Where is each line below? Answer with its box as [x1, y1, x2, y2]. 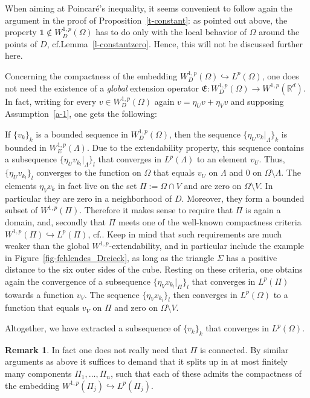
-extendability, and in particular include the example [109, 239, 305, 252]
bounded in [5, 141, 47, 153]
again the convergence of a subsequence [5, 274, 150, 287]
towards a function [5, 288, 74, 300]
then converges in [173, 288, 237, 300]
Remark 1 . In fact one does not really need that [5, 343, 187, 356]
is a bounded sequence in [36, 127, 128, 140]
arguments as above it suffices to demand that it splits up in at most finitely [5, 355, 288, 368]
